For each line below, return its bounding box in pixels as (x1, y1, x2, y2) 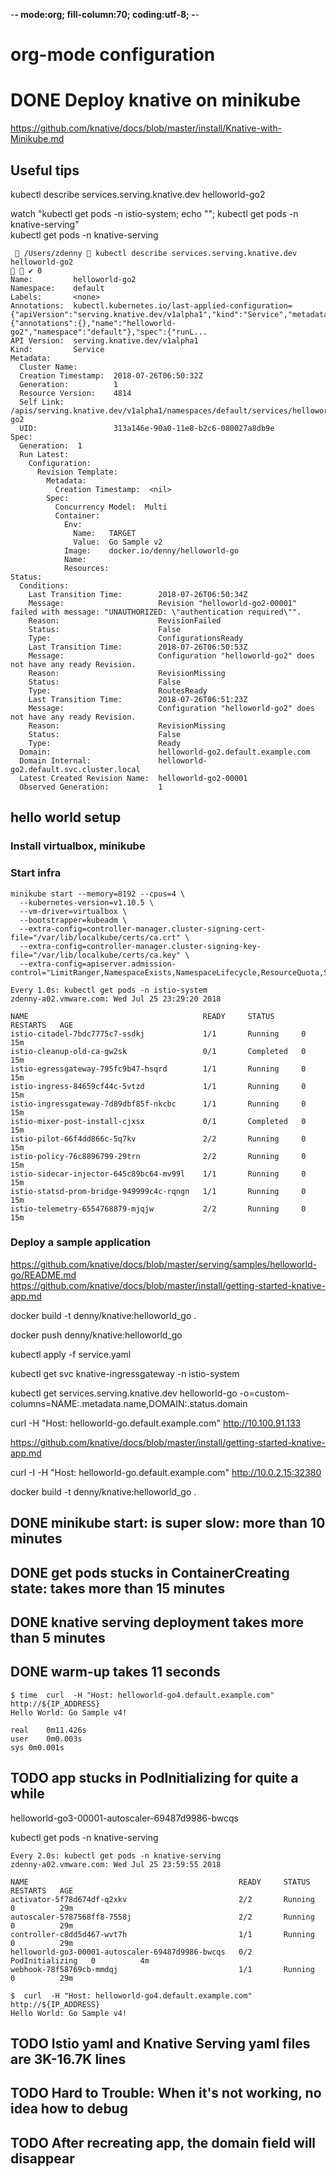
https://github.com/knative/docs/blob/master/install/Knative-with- (10, 122, 283, 134)
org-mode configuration (10, 44, 216, 66)
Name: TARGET (73, 528, 137, 538)
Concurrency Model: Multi (54, 502, 168, 512)
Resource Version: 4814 (19, 388, 132, 398)
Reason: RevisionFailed (28, 615, 222, 626)
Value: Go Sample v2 (73, 537, 163, 547)
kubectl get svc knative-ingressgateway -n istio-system (10, 1367, 240, 1379)
